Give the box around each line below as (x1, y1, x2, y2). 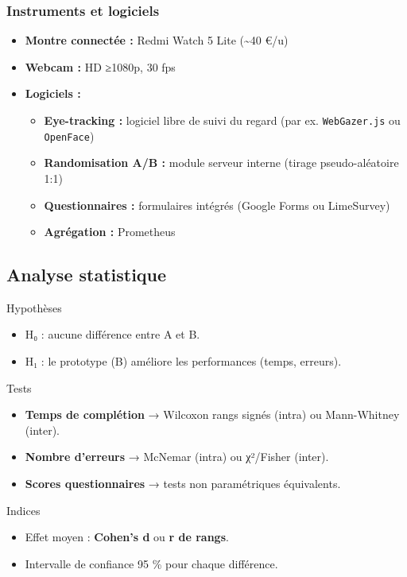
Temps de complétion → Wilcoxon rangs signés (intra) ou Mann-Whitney (25, 406, 400, 423)
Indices (6, 501, 41, 518)
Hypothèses (6, 299, 62, 316)
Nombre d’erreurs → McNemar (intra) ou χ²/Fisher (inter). (25, 448, 329, 465)
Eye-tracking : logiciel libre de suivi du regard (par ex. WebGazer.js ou (44, 112, 401, 128)
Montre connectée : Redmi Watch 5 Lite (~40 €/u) (25, 32, 289, 48)
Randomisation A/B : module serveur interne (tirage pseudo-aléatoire (44, 154, 399, 171)
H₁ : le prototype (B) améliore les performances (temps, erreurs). (25, 353, 342, 370)
